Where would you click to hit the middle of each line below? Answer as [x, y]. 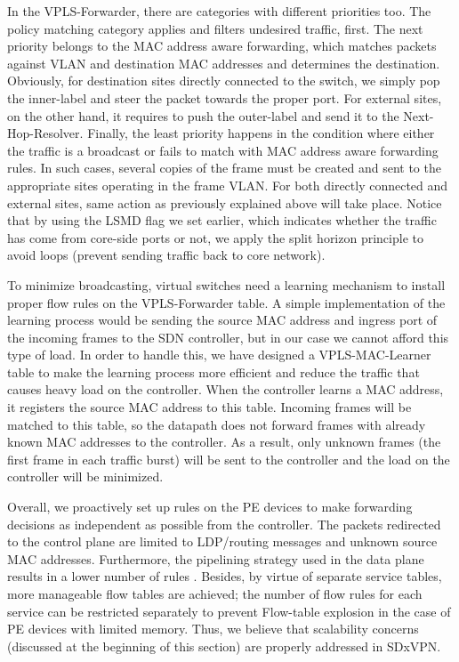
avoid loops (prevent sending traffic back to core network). [166, 255]
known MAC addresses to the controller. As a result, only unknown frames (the [224, 442]
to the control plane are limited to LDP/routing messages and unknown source [222, 541]
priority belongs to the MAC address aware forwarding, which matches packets [222, 46]
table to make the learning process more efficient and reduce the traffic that [213, 371]
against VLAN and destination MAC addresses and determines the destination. [224, 63]
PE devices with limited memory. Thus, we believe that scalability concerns [213, 629]
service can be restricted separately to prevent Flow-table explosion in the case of [229, 611]
